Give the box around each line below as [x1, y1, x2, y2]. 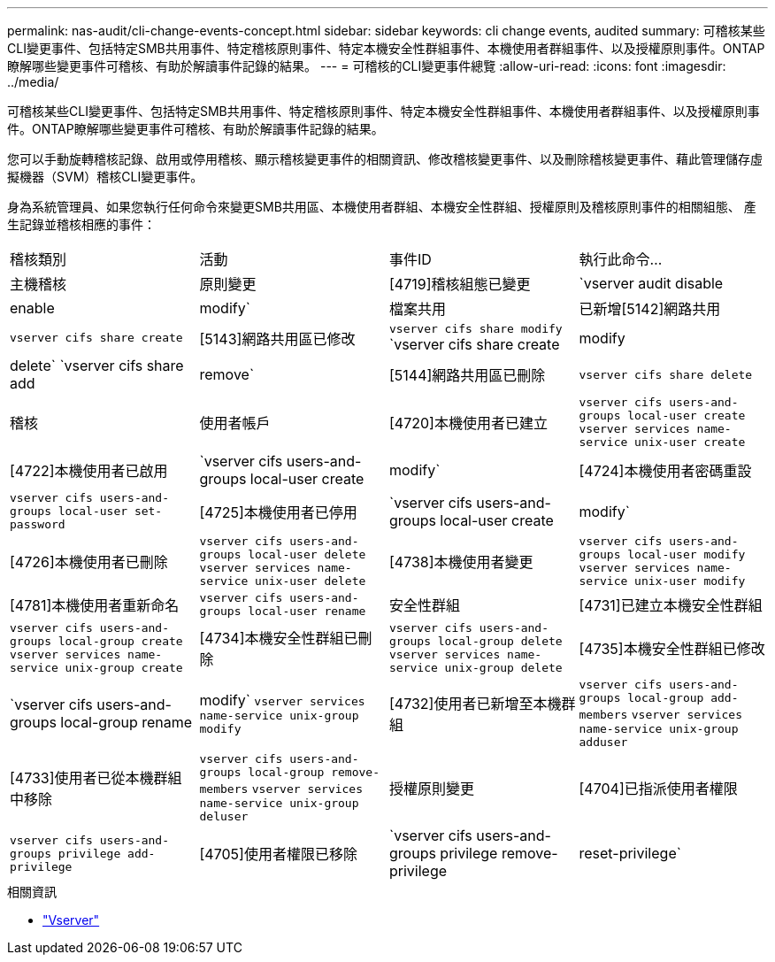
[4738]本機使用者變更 [389, 553, 533, 571]
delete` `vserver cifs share [10, 357, 184, 374]
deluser [199, 810, 249, 823]
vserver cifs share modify [389, 322, 563, 335]
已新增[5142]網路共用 [579, 300, 721, 318]
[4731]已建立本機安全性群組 [579, 596, 763, 614]
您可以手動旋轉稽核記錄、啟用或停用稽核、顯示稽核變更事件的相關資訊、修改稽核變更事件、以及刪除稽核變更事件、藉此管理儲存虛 [7, 151, 763, 166]
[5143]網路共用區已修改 [199, 329, 356, 348]
